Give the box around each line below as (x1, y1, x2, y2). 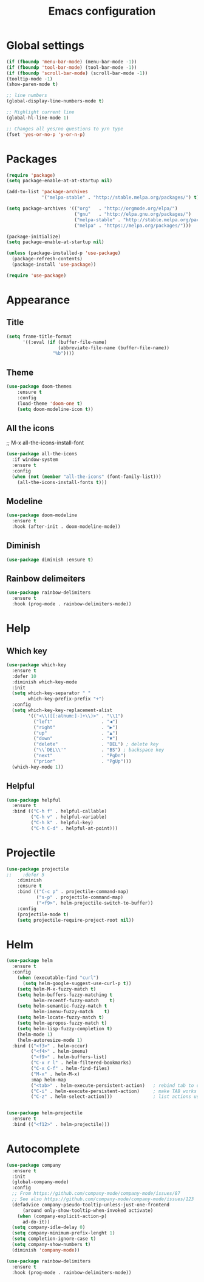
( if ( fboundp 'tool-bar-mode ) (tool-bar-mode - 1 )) (6, 64, 137, 71)
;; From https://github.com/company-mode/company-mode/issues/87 (12, 1191, 181, 1197)
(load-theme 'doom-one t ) (17, 401, 83, 407)
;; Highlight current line (6, 109, 75, 115)
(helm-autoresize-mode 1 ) (17, 1037, 83, 1043)
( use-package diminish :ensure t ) (6, 557, 94, 563)
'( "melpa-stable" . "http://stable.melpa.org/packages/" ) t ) (41, 194, 200, 201)
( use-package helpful (6, 797, 61, 803)
